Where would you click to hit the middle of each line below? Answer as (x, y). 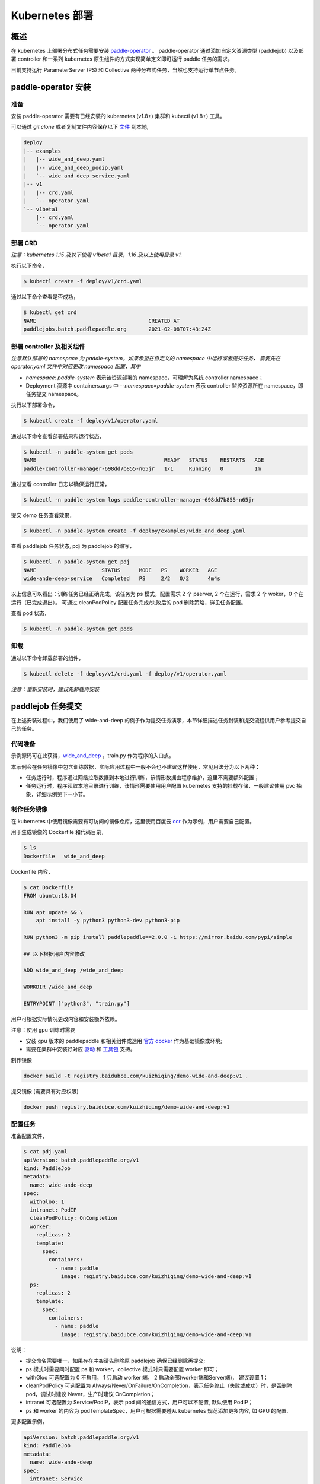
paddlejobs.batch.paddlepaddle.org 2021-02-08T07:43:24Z (117, 329)
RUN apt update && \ (53, 912)
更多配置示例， (29, 1421)
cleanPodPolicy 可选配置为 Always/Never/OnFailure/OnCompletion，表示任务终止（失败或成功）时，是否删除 (159, 1385)
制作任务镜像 (29, 809)
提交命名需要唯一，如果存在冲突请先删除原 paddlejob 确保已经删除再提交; (116, 1361)
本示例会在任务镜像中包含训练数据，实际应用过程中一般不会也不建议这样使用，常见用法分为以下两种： (135, 766)
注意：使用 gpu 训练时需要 (43, 1030)
